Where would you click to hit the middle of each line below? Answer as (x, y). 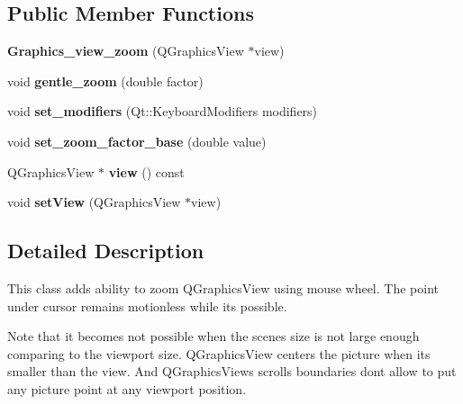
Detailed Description (106, 251)
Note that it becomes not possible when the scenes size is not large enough (213, 336)
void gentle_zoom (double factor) (105, 81)
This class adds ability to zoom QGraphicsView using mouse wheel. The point (223, 287)
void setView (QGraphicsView (94, 202)
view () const (146, 171)
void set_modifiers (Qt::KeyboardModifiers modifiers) (163, 111)
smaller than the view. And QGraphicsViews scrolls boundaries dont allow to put (232, 371)
